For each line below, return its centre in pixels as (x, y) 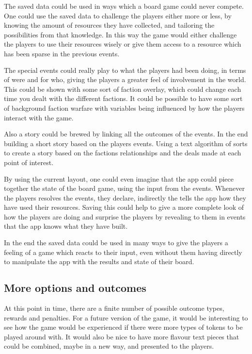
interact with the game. (39, 117)
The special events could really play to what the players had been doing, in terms (125, 70)
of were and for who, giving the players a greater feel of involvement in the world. (125, 79)
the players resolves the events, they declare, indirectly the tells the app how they (125, 197)
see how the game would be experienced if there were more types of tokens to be (123, 327)
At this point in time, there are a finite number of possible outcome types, (114, 308)
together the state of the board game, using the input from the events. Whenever (124, 188)
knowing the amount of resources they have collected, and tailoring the (109, 25)
